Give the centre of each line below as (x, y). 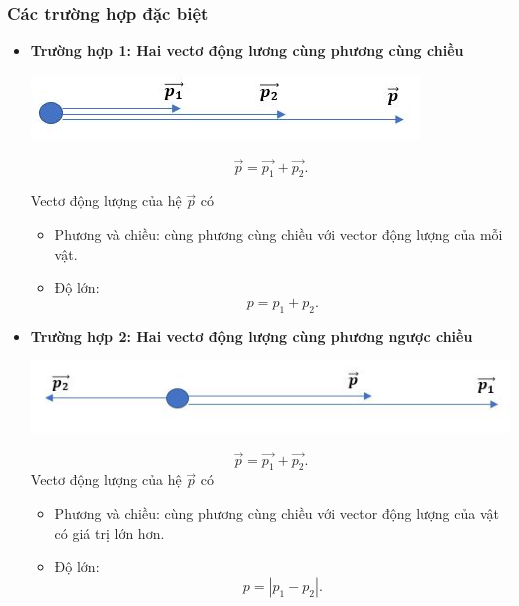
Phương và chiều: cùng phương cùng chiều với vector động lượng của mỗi (278, 234)
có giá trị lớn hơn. (109, 532)
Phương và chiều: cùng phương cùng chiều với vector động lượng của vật (276, 513)
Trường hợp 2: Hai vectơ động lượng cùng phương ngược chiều (251, 335)
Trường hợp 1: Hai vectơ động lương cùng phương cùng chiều (247, 50)
